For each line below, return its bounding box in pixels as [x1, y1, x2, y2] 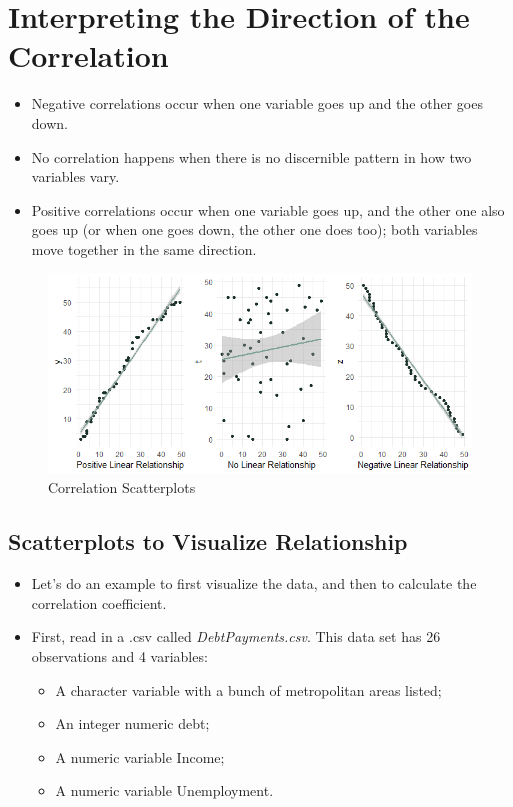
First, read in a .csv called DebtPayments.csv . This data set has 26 [31, 626, 441, 647]
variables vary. [31, 166, 120, 187]
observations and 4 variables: [31, 645, 208, 666]
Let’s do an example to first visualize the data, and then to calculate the [31, 573, 477, 594]
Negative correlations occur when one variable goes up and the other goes [31, 93, 483, 114]
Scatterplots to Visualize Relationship [8, 526, 408, 557]
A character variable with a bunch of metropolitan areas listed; [55, 679, 442, 700]
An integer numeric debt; [55, 713, 210, 734]
